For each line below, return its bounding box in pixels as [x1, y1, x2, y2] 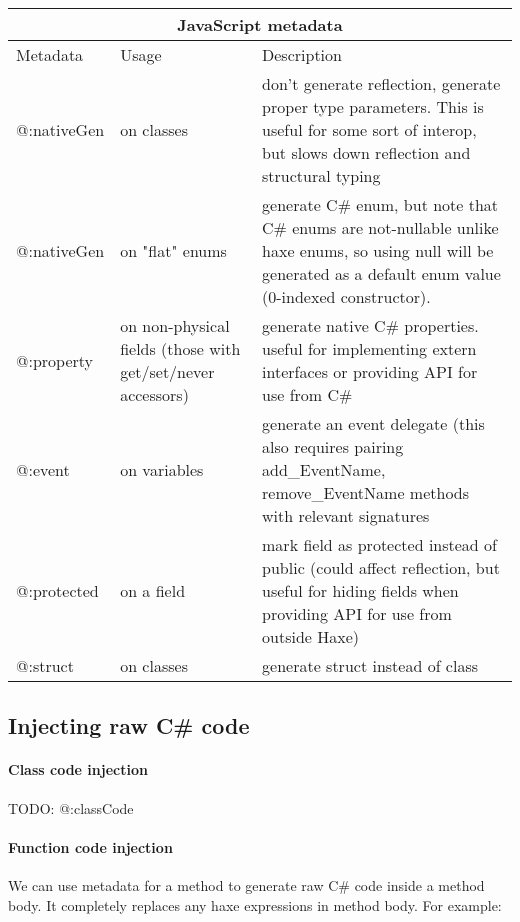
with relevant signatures [262, 504, 430, 527]
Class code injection [8, 759, 148, 780]
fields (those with [120, 337, 241, 360]
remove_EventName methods [262, 481, 470, 504]
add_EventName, [262, 458, 386, 481]
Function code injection [8, 836, 173, 857]
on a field [120, 579, 186, 602]
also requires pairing [262, 435, 404, 458]
